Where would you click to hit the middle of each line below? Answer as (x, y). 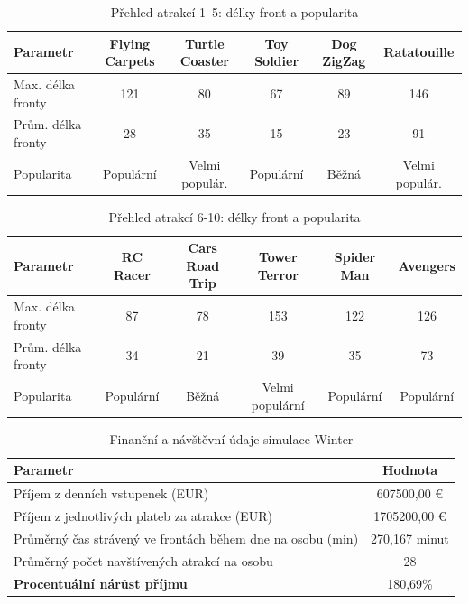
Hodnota (409, 470)
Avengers (427, 265)
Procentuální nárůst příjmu (101, 583)
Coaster (204, 61)
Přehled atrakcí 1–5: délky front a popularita (234, 12)
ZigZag (344, 61)
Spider (355, 256)
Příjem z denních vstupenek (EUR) (111, 493)
